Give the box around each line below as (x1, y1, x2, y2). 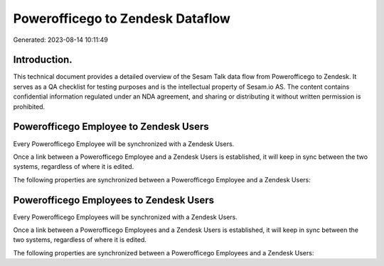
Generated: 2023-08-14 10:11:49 (13, 35, 108, 44)
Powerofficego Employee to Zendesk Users (13, 121, 209, 133)
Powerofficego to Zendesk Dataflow (13, 11, 231, 26)
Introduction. (13, 54, 73, 66)
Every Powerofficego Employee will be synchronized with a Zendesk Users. (13, 139, 235, 148)
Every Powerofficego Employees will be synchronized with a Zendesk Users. (13, 213, 238, 221)
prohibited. (13, 102, 46, 111)
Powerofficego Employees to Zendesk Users (13, 194, 215, 206)
